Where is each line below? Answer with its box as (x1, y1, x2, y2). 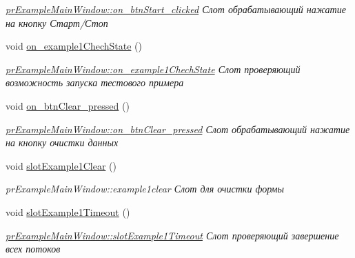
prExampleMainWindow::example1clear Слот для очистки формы (6, 181, 284, 196)
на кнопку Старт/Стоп (6, 15, 108, 30)
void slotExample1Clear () (6, 158, 116, 172)
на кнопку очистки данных (6, 135, 119, 150)
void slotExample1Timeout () (6, 204, 130, 219)
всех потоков (6, 241, 61, 256)
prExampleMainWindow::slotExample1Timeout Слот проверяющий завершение (6, 228, 339, 242)
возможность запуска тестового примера (6, 75, 184, 90)
